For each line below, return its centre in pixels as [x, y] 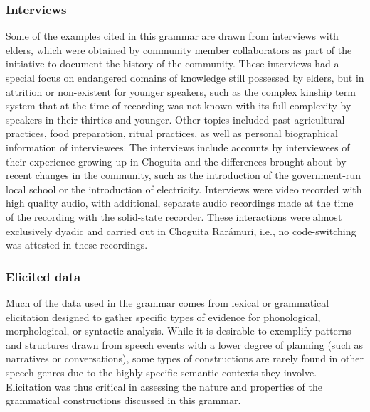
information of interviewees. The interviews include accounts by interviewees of [178, 147]
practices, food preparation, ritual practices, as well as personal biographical [172, 133]
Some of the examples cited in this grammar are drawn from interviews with [172, 36]
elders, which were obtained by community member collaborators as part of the [179, 49]
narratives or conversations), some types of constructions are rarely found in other [185, 358]
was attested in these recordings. [77, 245]
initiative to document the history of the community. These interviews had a [173, 64]
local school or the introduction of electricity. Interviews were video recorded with [184, 189]
